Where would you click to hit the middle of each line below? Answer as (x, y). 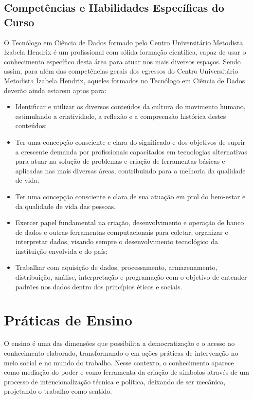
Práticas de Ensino (68, 320)
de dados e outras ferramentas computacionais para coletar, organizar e (122, 232)
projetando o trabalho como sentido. (58, 391)
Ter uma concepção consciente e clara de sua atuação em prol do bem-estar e (130, 196)
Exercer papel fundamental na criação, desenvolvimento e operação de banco (130, 222)
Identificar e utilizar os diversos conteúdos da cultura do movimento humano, (130, 106)
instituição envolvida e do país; (61, 251)
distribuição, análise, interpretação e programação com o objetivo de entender (131, 277)
